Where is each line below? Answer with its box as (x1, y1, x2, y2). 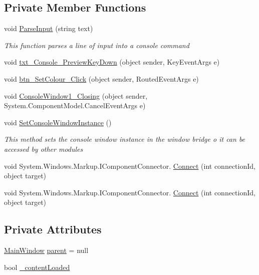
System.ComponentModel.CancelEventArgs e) (4, 100, 146, 111)
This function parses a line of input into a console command (4, 40, 189, 50)
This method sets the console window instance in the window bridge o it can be (4, 134, 245, 144)
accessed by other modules (4, 143, 83, 154)
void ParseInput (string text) (4, 23, 93, 34)
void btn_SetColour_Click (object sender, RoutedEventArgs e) (4, 73, 199, 84)
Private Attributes (4, 221, 102, 237)
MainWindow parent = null (4, 245, 89, 255)
